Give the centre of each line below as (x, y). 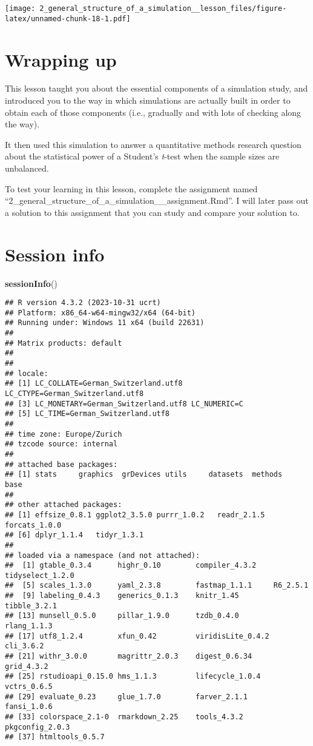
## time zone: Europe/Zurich (64, 434)
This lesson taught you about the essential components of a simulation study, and (156, 88)
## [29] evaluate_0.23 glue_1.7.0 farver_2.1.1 (126, 697)
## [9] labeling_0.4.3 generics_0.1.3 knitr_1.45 (122, 596)
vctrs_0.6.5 (29, 687)
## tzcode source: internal (61, 444)
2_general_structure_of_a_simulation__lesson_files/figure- (163, 8)
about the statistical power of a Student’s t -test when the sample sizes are (142, 156)
